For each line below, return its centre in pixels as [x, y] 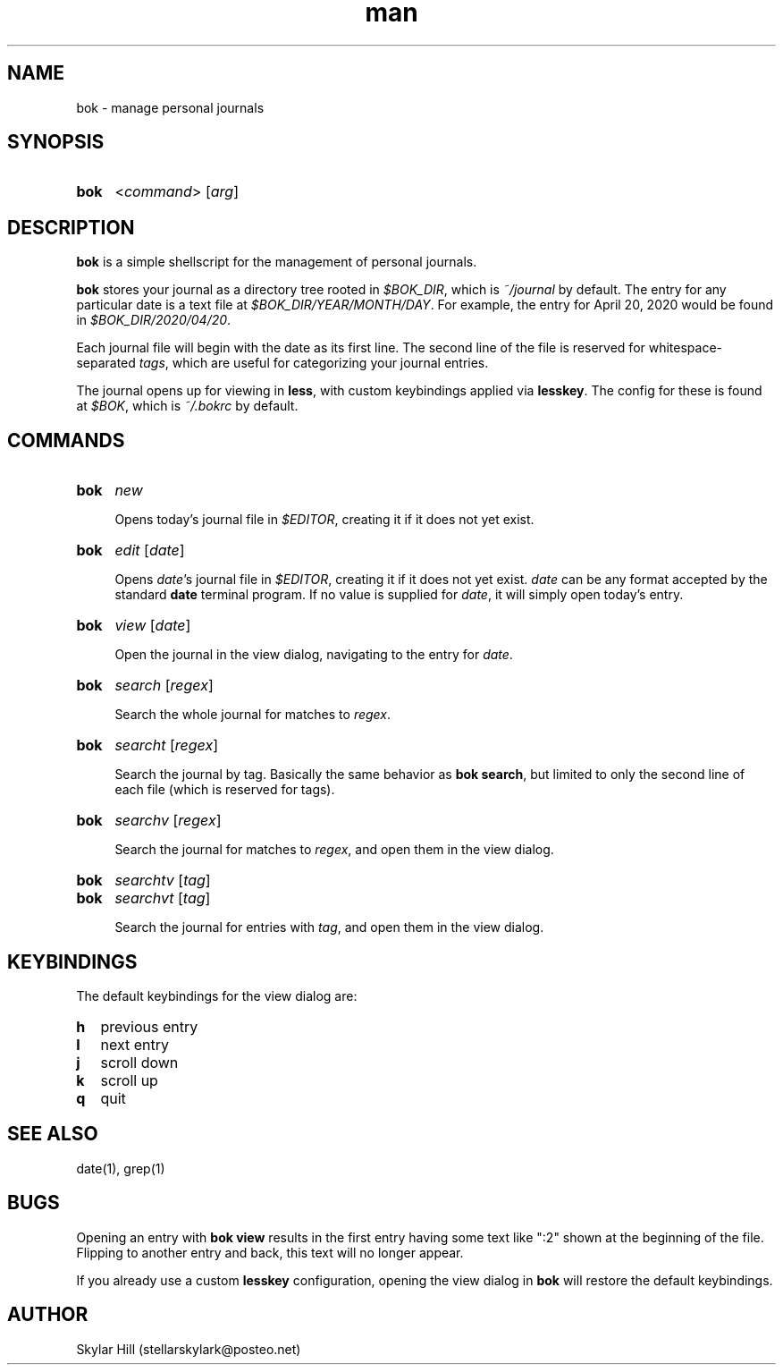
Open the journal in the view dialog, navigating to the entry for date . [314, 655]
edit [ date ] [150, 550]
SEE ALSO [53, 1134]
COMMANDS [66, 440]
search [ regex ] [164, 686]
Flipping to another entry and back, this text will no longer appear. [270, 1252]
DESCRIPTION [71, 227]
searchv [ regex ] [168, 821]
